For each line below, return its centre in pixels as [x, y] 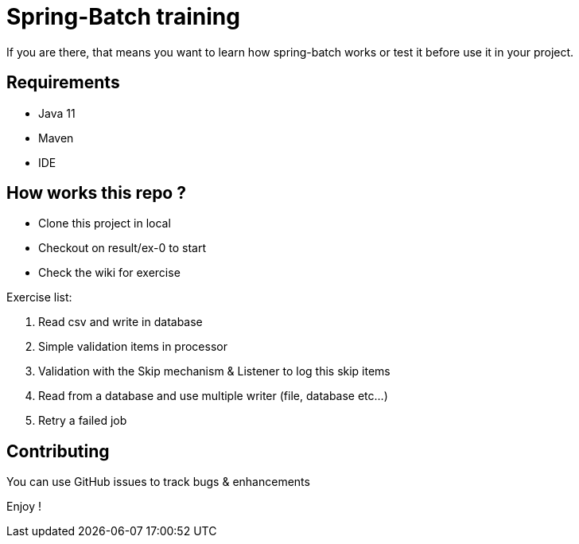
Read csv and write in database [120, 322]
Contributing [58, 451]
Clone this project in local [105, 223]
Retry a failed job [83, 421]
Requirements [63, 83]
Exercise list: [39, 297]
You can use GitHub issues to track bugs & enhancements [158, 482]
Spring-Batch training [123, 17]
